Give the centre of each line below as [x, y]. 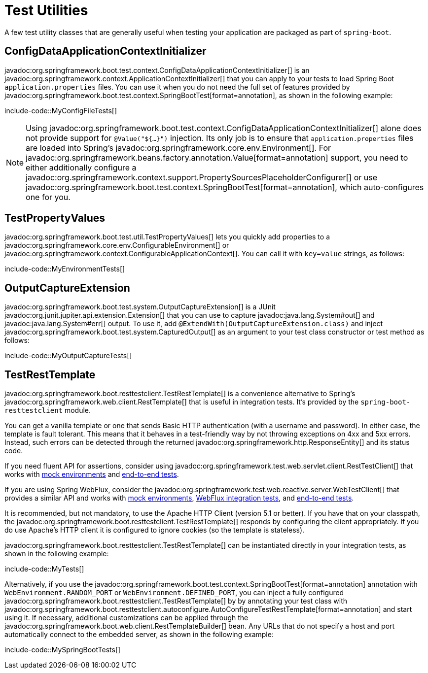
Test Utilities [46, 10]
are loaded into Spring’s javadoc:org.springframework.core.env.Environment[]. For [178, 148]
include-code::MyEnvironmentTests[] [65, 269]
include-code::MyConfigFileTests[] [61, 110]
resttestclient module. [48, 410]
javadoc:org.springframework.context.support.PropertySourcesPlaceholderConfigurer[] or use [202, 177]
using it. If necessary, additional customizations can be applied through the [126, 618]
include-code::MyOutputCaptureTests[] [68, 356]
